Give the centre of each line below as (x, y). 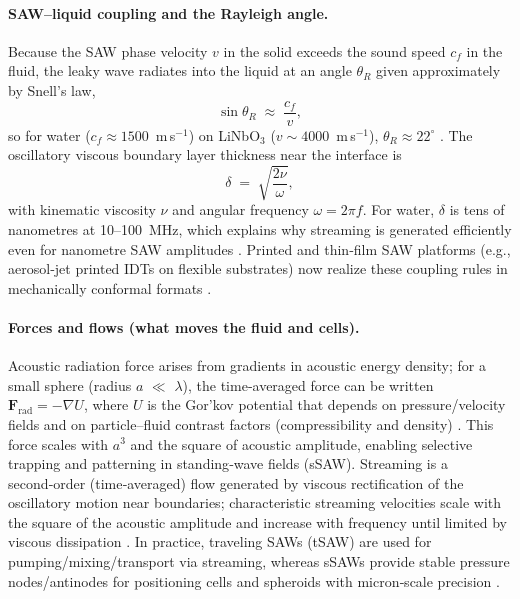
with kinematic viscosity (82, 209)
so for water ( (49, 134)
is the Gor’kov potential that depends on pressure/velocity (326, 404)
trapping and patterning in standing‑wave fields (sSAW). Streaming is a (228, 463)
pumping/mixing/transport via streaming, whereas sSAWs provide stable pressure (259, 561)
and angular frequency (240, 209)
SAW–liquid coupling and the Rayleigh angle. (168, 12)
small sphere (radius (70, 384)
